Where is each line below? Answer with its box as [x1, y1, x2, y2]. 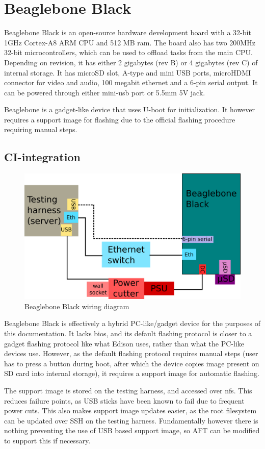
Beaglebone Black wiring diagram [24, 301, 129, 311]
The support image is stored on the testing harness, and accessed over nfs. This [4, 385, 252, 395]
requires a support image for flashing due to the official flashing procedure [4, 114, 235, 124]
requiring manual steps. [4, 124, 77, 135]
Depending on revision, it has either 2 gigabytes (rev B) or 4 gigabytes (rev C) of [4, 57, 258, 67]
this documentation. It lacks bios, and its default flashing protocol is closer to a [4, 328, 252, 338]
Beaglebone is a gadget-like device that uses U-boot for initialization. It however [4, 104, 255, 115]
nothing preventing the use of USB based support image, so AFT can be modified [4, 425, 260, 436]
